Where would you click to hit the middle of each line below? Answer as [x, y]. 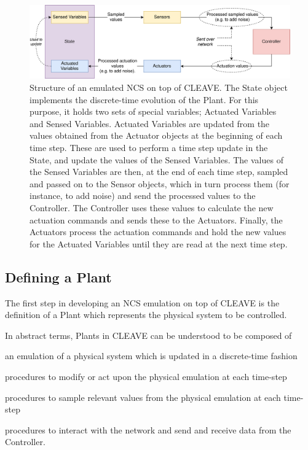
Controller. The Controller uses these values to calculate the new [152, 208]
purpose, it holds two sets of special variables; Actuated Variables [153, 111]
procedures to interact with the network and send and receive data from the [148, 429]
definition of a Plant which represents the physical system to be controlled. [146, 315]
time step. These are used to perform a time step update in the [149, 148]
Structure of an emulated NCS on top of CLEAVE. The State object [159, 87]
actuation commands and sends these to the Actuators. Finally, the [156, 219]
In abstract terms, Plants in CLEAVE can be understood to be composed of [148, 335]
